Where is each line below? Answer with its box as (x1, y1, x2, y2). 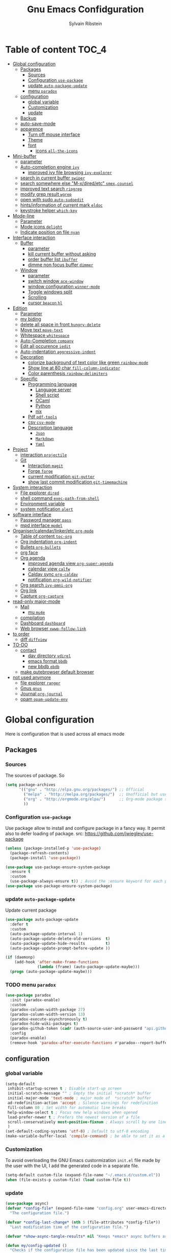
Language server (35, 386, 71, 392)
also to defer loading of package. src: (5, 830, 84, 837)
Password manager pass (20, 517, 72, 523)
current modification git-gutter (27, 473, 95, 479)
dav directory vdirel (27, 653, 71, 659)
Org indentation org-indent (20, 538, 77, 545)
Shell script (35, 392, 60, 398)
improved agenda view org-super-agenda (27, 560, 113, 566)
